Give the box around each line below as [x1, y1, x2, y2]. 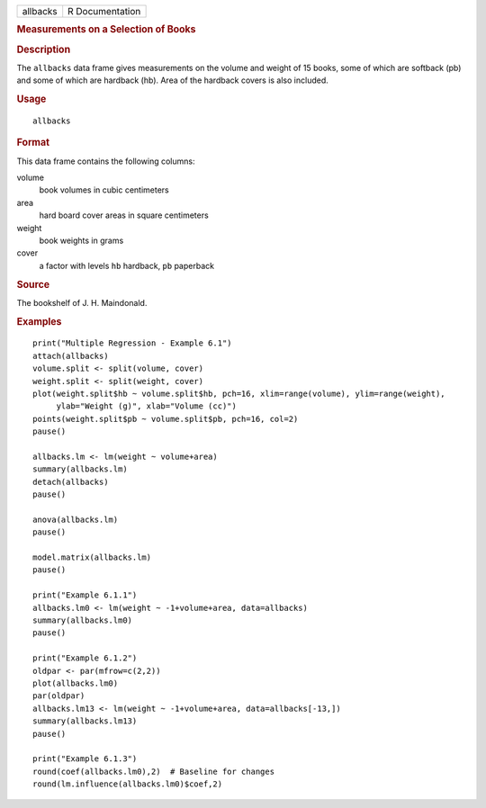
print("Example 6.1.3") [32, 754, 138, 764]
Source [16, 278, 50, 291]
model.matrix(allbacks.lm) [32, 552, 152, 562]
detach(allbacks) [32, 477, 109, 487]
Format [16, 136, 49, 148]
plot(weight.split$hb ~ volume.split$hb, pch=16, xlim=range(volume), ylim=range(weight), [32, 389, 445, 400]
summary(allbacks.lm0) [32, 615, 133, 625]
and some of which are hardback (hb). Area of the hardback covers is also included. [16, 75, 328, 85]
